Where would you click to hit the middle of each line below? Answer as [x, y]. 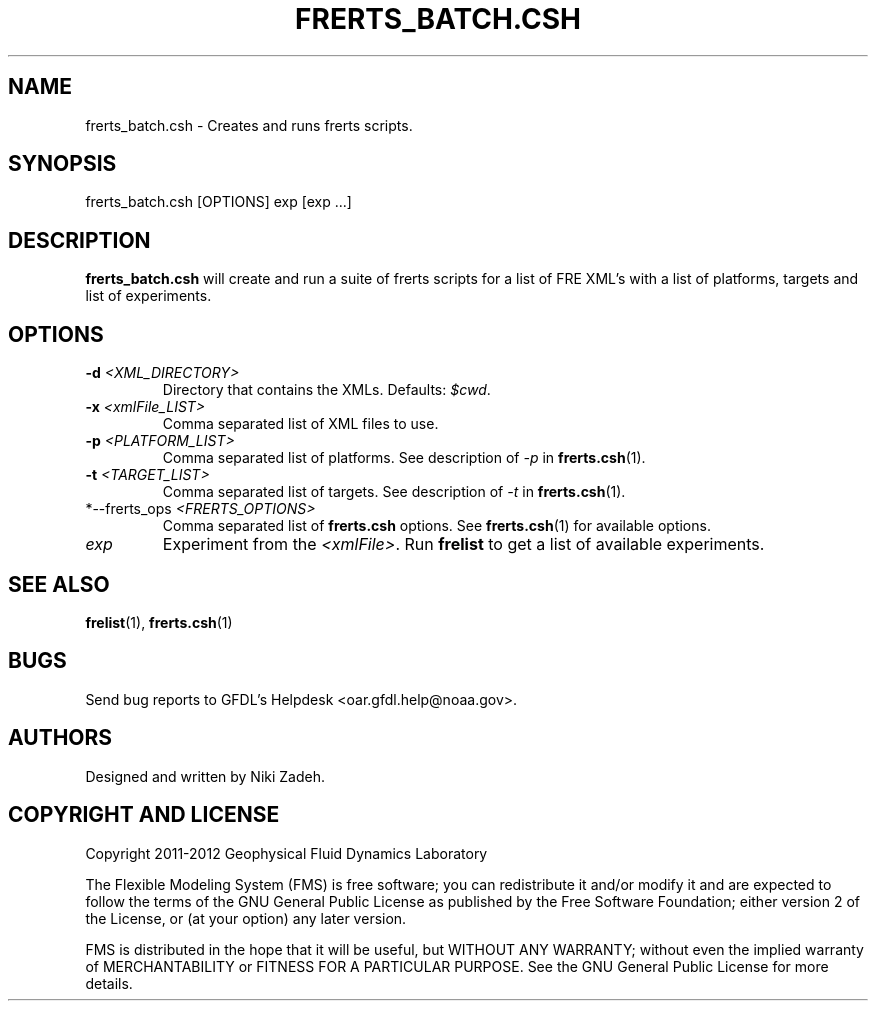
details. [109, 983]
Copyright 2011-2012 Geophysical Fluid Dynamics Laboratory [286, 853]
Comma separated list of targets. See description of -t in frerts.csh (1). [394, 492]
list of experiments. [148, 296]
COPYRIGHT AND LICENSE [144, 815]
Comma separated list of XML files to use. [300, 424]
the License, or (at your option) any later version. [246, 918]
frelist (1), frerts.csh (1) [159, 622]
